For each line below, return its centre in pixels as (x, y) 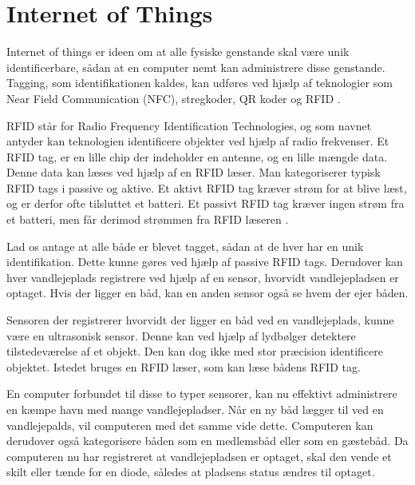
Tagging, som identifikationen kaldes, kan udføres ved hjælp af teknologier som (200, 83)
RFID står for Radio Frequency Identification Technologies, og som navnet (189, 125)
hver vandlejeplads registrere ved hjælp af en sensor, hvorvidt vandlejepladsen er (203, 277)
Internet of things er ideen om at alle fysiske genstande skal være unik (178, 52)
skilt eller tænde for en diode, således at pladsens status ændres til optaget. (191, 472)
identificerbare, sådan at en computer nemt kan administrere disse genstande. (196, 67)
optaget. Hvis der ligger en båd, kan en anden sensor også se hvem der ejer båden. (207, 293)
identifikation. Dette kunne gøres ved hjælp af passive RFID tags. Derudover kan (205, 262)
